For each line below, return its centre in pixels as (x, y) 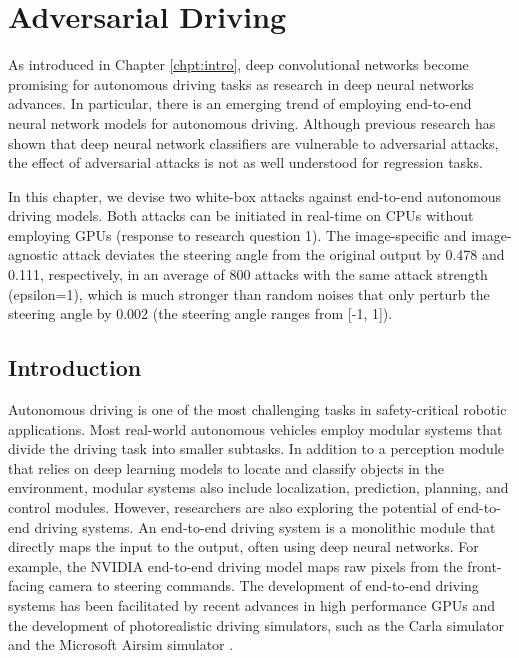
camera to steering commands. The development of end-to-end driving (263, 585)
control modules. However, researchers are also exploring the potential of (230, 507)
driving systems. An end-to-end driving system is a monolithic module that (265, 526)
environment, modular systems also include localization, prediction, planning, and (258, 487)
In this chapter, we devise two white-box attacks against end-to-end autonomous (255, 195)
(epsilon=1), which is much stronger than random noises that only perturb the (249, 293)
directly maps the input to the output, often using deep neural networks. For (243, 546)
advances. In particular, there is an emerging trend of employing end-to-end (240, 103)
